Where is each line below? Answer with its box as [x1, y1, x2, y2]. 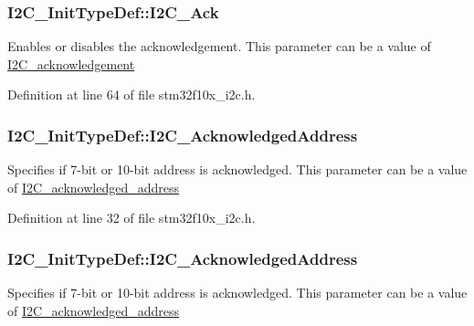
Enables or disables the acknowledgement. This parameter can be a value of [7, 37, 431, 56]
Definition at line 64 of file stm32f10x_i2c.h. [7, 85, 256, 104]
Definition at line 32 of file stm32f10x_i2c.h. [7, 208, 256, 227]
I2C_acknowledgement [7, 54, 135, 73]
